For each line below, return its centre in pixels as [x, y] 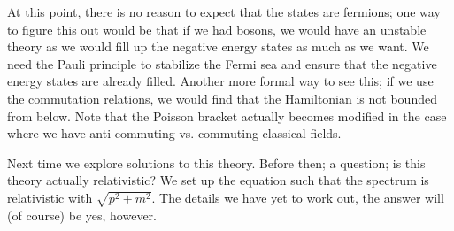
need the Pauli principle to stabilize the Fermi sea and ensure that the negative [222, 63]
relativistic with [50, 197]
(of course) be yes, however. [82, 215]
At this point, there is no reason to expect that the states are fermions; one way [224, 12]
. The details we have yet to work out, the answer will [298, 197]
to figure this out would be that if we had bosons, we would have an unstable [217, 29]
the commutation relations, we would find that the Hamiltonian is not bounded [222, 98]
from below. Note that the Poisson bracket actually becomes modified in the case [227, 115]
